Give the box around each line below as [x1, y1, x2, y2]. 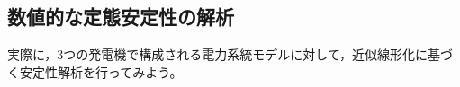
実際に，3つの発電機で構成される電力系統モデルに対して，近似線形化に [7, 45, 428, 64]
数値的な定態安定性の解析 [7, 3, 234, 30]
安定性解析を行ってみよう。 [19, 62, 183, 81]
